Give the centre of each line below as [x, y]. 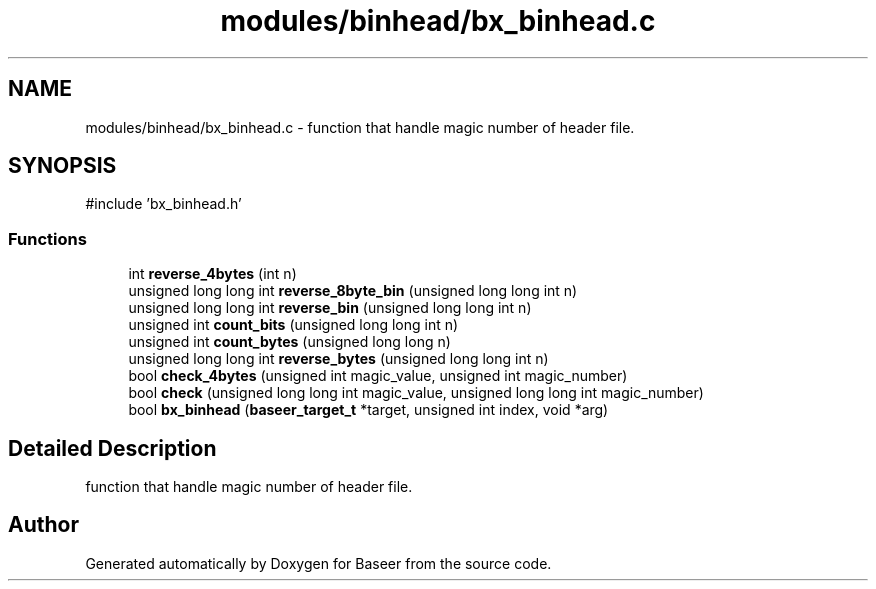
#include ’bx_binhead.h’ [163, 204]
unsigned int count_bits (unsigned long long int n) [293, 325]
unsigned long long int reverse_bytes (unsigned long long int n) [338, 359]
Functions [47, 238]
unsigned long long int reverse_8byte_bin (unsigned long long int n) [353, 291]
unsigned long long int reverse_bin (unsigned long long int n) [330, 308]
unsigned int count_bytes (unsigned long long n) [289, 342]
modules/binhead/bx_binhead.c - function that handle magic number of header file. [360, 127]
